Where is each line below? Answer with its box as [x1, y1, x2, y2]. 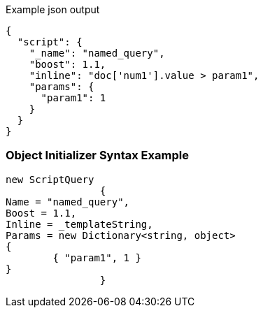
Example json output [6, 3, 100, 15]
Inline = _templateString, [6, 218, 153, 230]
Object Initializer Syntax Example [6, 148, 189, 163]
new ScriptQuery [6, 173, 94, 185]
